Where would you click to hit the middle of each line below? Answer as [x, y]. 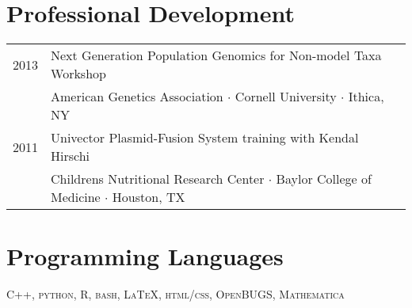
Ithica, [366, 97]
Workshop [78, 74]
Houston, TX [149, 197]
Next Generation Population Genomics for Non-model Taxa [216, 55]
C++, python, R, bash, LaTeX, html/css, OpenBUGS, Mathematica [175, 294]
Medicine [76, 197]
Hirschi [71, 156]
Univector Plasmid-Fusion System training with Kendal [205, 138]
